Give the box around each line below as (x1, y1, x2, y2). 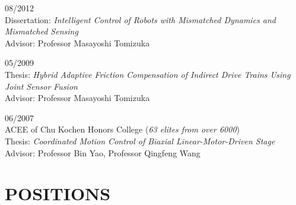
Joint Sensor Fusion (5, 80, 78, 92)
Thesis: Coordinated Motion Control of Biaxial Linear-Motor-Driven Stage (5, 134, 275, 147)
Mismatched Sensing (5, 25, 78, 37)
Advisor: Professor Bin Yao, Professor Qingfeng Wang (5, 146, 200, 159)
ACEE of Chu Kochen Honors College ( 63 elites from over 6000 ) (5, 123, 240, 135)
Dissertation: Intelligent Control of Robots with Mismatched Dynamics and (5, 13, 276, 26)
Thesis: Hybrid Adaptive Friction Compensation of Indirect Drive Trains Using (5, 68, 291, 80)
